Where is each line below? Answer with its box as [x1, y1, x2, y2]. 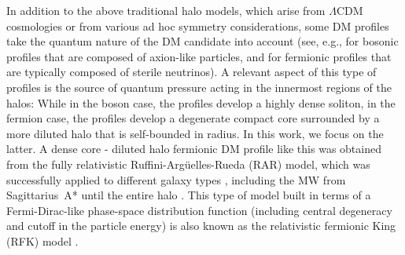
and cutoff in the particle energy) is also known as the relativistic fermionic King [6, 217, 396, 234]
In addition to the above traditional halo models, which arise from [6, 2, 326, 18]
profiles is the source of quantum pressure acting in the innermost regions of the [6, 78, 392, 95]
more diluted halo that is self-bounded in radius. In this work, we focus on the [6, 125, 384, 141]
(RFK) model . [6, 232, 79, 249]
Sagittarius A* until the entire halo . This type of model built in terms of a [6, 187, 371, 203]
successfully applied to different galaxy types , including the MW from [6, 171, 346, 188]
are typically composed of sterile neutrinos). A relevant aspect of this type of [6, 64, 377, 80]
